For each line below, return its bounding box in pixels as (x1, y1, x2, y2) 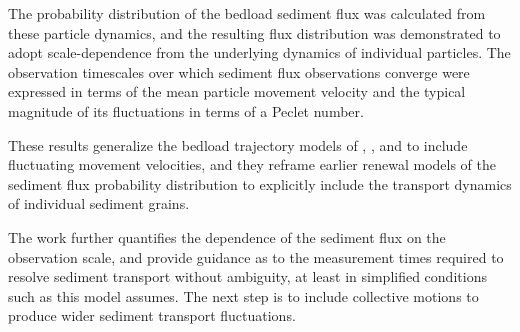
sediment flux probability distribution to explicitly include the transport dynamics (8, 173, 512, 194)
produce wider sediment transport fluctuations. (8, 305, 296, 326)
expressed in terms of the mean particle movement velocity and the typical (8, 81, 466, 102)
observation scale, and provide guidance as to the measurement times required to (8, 246, 504, 267)
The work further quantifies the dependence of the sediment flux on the (8, 226, 446, 247)
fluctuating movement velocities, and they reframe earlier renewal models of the (8, 154, 496, 175)
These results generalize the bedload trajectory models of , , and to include (8, 134, 468, 155)
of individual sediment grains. (8, 193, 190, 214)
